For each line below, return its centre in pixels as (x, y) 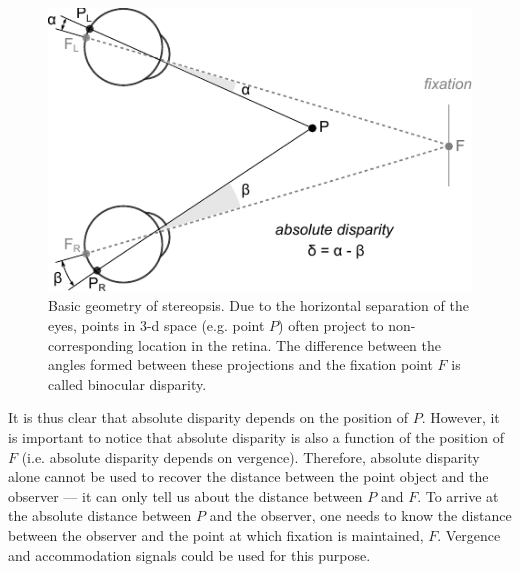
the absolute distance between (100, 515)
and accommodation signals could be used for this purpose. (189, 554)
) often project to (331, 325)
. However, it (460, 417)
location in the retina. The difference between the (290, 344)
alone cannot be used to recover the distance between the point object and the (248, 476)
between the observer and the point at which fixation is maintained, (216, 535)
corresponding (91, 344)
